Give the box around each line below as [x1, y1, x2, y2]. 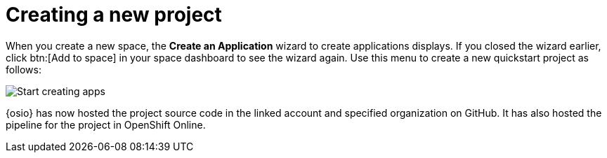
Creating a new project [6, 3, 222, 27]
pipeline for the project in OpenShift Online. [6, 118, 206, 131]
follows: [6, 63, 41, 76]
